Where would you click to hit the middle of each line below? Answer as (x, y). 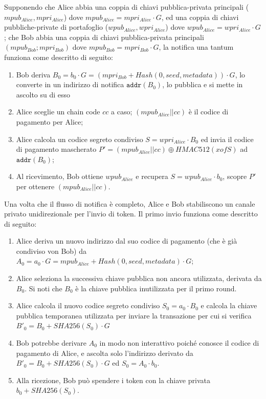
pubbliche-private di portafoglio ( (56, 27)
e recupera (152, 176)
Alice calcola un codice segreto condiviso (80, 139)
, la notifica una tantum (196, 47)
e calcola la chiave (229, 305)
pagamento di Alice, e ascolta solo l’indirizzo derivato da (105, 353)
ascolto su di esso (43, 94)
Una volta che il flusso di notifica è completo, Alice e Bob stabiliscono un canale (130, 203)
